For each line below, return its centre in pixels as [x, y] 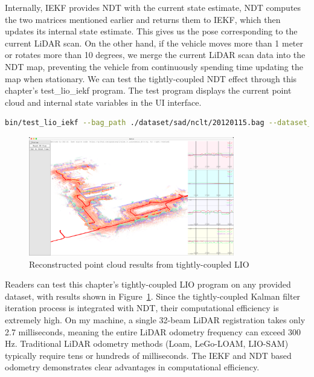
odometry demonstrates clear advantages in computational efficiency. [132, 367]
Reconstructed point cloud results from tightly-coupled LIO [139, 264]
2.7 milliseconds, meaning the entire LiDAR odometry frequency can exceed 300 [153, 331]
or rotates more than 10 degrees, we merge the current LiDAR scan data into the [155, 55]
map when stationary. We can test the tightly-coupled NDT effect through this [151, 78]
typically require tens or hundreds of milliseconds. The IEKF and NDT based [148, 355]
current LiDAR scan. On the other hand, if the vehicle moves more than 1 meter [154, 43]
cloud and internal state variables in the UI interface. [103, 102]
